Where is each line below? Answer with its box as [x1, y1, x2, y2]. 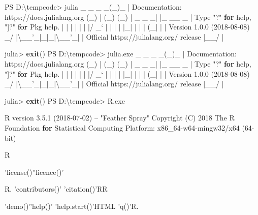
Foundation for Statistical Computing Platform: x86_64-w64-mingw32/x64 [5, 122, 240, 133]
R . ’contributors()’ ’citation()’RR [5, 183, 108, 194]
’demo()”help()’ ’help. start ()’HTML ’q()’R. [5, 200, 139, 211]
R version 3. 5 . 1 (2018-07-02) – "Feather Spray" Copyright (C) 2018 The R [5, 112, 235, 123]
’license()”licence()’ [5, 166, 64, 177]
